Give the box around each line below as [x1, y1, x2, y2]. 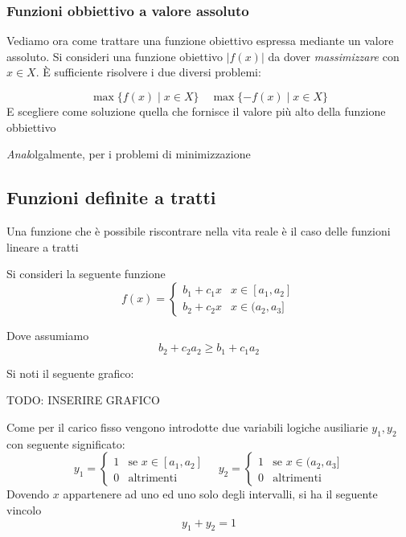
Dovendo [6, 486, 50, 502]
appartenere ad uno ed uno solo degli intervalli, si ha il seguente [63, 486, 378, 502]
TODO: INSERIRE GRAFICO [6, 391, 160, 408]
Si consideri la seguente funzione [6, 265, 166, 282]
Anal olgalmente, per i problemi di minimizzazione [6, 146, 251, 162]
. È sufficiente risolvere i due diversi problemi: [35, 64, 261, 80]
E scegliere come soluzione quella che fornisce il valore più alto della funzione [6, 103, 386, 119]
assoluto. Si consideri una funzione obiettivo [6, 47, 224, 64]
